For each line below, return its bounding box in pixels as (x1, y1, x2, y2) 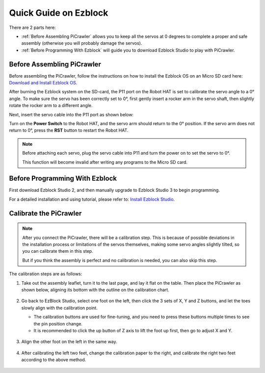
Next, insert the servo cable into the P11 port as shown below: (9, 111, 134, 117)
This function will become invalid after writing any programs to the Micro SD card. (22, 159, 188, 165)
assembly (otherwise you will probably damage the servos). (21, 40, 142, 46)
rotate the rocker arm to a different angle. (9, 103, 93, 108)
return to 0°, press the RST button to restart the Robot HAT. (9, 128, 129, 133)
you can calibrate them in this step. (22, 248, 93, 254)
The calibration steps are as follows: (9, 271, 82, 277)
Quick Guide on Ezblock (9, 7, 108, 18)
